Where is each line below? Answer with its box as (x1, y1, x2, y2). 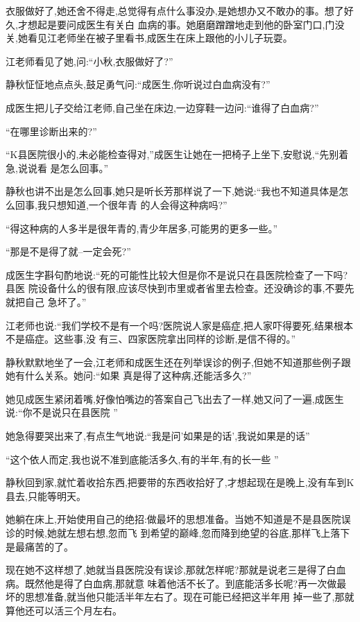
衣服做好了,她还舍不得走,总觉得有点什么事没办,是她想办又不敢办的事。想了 (6, 3, 344, 17)
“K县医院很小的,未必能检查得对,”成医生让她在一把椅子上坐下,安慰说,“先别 (6, 147, 339, 162)
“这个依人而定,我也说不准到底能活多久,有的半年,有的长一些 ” (6, 451, 279, 466)
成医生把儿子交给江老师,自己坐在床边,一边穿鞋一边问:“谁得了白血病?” (6, 100, 319, 114)
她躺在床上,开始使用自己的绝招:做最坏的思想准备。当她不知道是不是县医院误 (6, 512, 351, 526)
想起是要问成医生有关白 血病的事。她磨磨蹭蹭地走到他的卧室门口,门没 (27, 17, 345, 31)
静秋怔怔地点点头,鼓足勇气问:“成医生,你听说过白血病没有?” (6, 77, 271, 92)
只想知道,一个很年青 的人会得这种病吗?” (46, 197, 228, 211)
